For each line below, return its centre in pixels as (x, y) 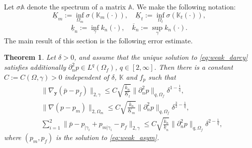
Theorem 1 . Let (30, 57)
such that (162, 76)
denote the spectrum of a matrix (77, 6)
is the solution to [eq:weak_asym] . (107, 137)
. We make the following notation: (184, 6)
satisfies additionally (35, 67)
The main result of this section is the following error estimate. (98, 40)
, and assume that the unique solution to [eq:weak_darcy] (161, 57)
